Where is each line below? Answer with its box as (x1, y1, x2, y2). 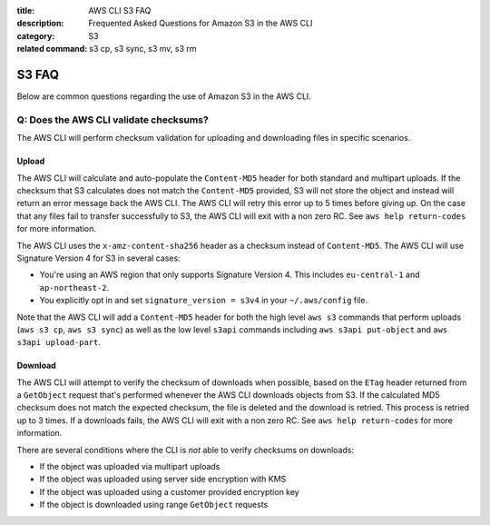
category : (16, 30, 55, 41)
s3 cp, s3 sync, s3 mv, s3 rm (89, 44, 197, 54)
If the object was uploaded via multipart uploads (39, 461, 220, 472)
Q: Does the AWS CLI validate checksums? (16, 114, 209, 126)
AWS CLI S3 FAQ (88, 5, 152, 15)
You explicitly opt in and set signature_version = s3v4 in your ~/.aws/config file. (39, 295, 367, 306)
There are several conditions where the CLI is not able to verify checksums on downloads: (16, 444, 354, 455)
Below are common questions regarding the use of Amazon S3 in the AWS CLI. (16, 91, 312, 102)
